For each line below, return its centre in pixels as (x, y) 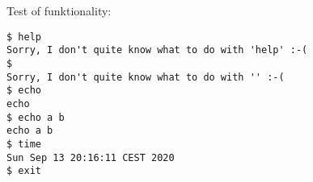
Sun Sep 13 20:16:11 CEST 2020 (91, 157)
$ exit (24, 171)
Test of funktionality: (59, 10)
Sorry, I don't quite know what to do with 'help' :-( (157, 50)
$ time (24, 144)
